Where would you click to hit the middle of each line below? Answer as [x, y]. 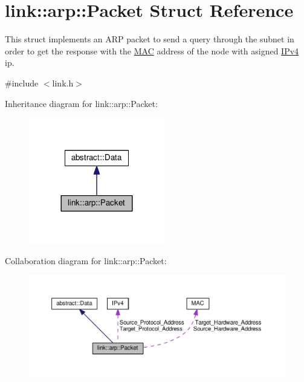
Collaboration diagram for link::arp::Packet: [86, 260]
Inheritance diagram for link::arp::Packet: [81, 103]
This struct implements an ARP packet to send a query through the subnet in [150, 39]
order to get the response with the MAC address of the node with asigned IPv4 [152, 50]
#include [22, 83]
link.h [63, 83]
